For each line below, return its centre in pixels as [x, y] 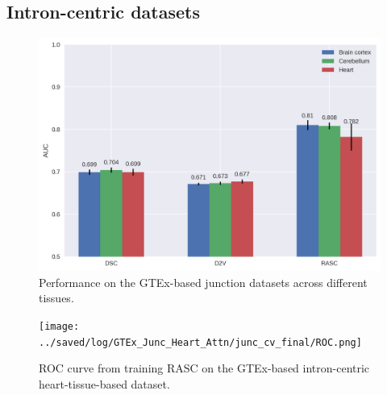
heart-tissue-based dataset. [104, 383]
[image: [59, 326]
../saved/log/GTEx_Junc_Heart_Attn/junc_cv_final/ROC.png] [200, 342]
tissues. [56, 298]
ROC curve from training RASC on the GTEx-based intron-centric [204, 368]
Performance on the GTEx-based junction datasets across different [203, 282]
